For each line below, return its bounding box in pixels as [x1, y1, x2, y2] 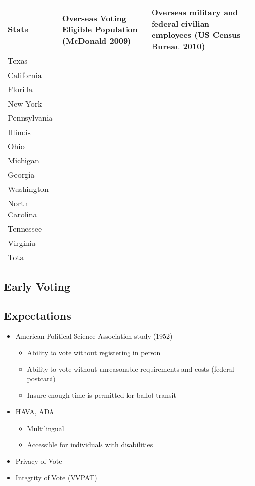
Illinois [8, 126, 31, 137]
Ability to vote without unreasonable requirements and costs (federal [27, 364, 234, 374]
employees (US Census [151, 29, 241, 40]
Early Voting [4, 279, 70, 294]
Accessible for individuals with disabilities [27, 439, 153, 450]
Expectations [4, 308, 71, 323]
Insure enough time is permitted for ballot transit [27, 390, 176, 400]
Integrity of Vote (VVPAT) [15, 472, 97, 483]
